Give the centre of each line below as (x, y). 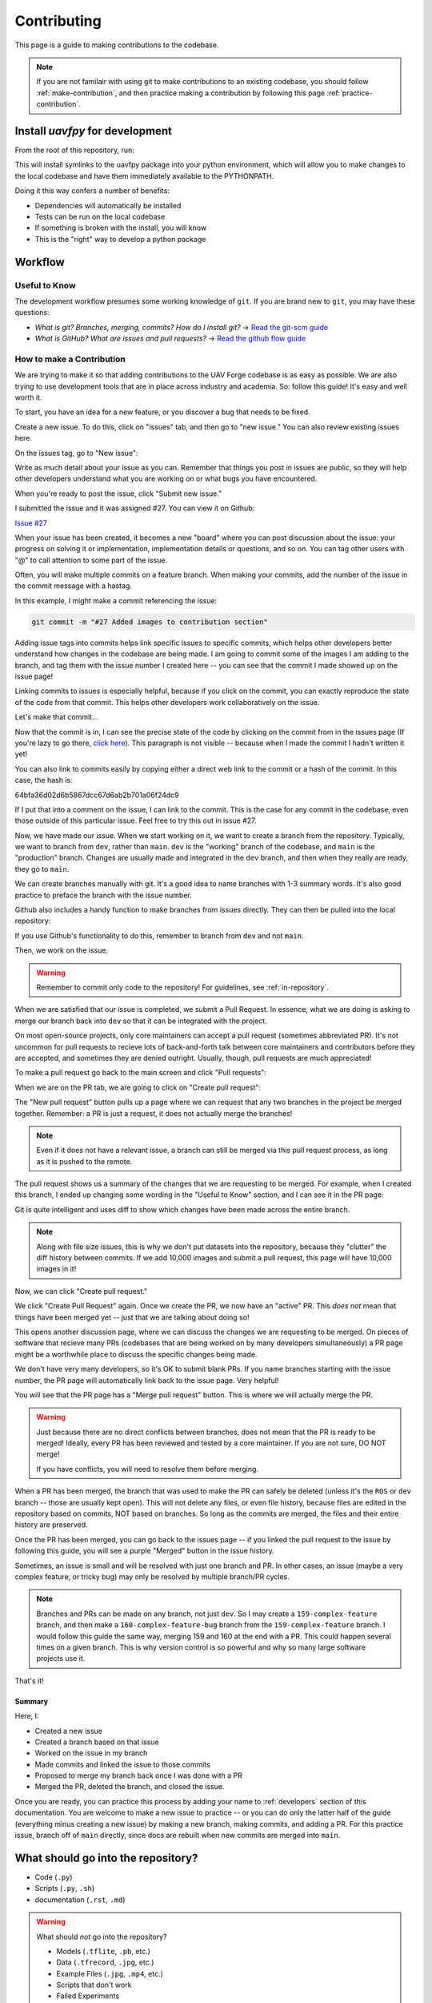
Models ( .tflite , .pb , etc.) (104, 1951)
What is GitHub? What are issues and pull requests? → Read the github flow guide (170, 339)
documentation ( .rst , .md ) (80, 1900)
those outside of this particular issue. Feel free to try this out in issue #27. (136, 820)
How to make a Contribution (70, 359)
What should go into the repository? (106, 1858)
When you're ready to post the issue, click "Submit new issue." (118, 494)
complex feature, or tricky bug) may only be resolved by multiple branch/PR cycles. (152, 1577)
